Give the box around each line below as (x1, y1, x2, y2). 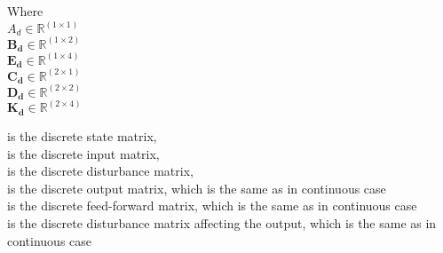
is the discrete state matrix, (7, 126, 157, 145)
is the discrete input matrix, (7, 144, 160, 162)
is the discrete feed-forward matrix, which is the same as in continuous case (7, 196, 417, 215)
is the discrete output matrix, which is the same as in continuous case (7, 178, 386, 197)
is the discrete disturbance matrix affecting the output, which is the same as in (7, 213, 437, 232)
